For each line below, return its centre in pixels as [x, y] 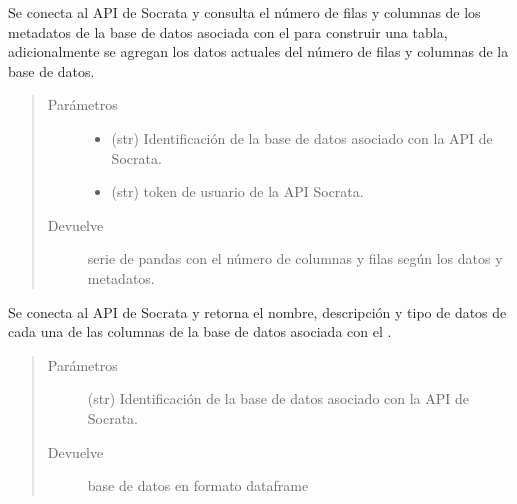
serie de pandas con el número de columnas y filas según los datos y [295, 258]
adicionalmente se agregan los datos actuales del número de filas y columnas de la [258, 51]
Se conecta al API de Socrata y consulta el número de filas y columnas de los [244, 12]
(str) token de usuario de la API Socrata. [237, 191]
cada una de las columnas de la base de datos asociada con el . [200, 331]
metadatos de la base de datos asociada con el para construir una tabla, [228, 31]
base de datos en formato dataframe [198, 485]
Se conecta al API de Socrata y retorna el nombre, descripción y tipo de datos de [257, 311]
